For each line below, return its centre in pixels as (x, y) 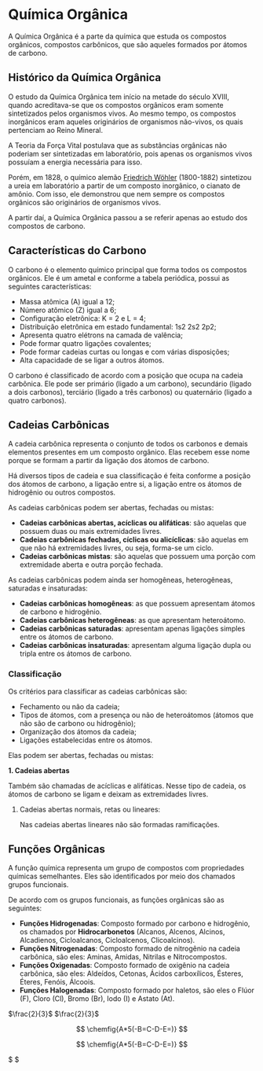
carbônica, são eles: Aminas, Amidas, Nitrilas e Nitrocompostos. (123, 957)
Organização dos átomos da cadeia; (78, 731)
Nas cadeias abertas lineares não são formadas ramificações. (119, 824)
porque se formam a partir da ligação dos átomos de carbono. (109, 461)
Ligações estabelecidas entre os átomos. (86, 740)
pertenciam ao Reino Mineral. (56, 130)
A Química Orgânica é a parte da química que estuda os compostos (117, 36)
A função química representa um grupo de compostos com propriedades (126, 868)
